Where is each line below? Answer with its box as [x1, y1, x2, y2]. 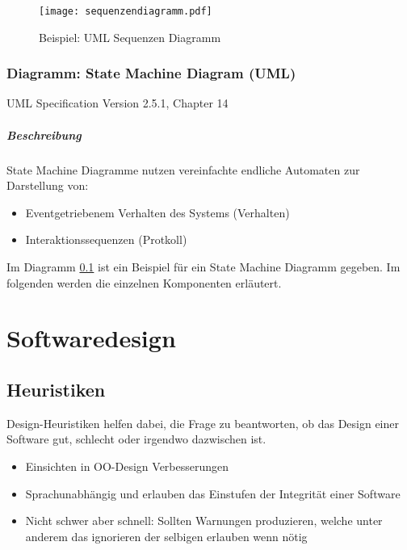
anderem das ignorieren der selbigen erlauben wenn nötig [25, 527, 308, 544]
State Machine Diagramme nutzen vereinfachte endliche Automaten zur [6, 161, 360, 178]
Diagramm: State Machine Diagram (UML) [6, 63, 296, 83]
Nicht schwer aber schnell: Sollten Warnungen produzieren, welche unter [25, 512, 383, 529]
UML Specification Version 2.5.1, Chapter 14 [6, 94, 229, 111]
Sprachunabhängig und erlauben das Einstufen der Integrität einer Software [25, 485, 401, 502]
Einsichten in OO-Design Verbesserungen [25, 457, 229, 474]
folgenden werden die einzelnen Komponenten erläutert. [6, 274, 282, 291]
